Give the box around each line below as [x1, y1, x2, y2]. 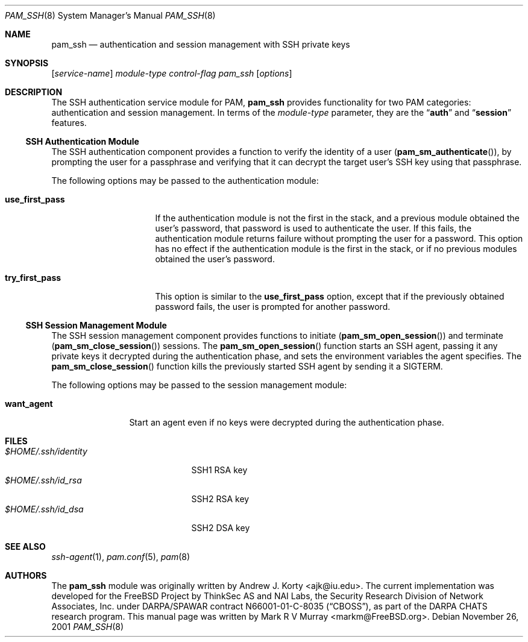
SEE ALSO [5, 541, 46, 552]
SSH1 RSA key [191, 465, 248, 475]
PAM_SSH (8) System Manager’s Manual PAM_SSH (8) [5, 10, 216, 20]
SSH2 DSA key [191, 523, 250, 533]
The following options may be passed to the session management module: [51, 380, 347, 390]
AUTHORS [5, 570, 47, 581]
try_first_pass [5, 272, 61, 283]
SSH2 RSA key [191, 494, 250, 504]
